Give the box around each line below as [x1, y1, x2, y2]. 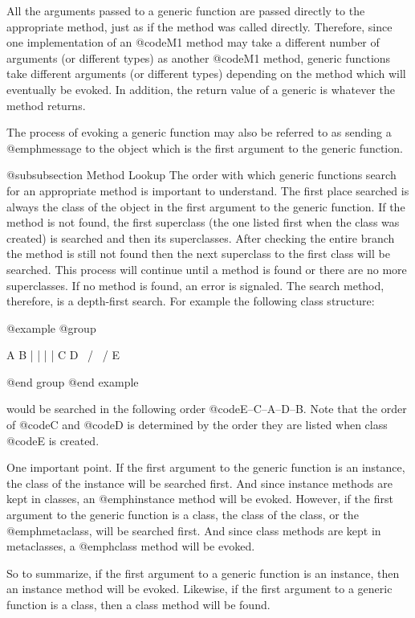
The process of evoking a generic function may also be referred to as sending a [6, 124, 392, 141]
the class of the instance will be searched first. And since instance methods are [6, 474, 393, 491]
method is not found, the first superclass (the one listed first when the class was [6, 214, 400, 231]
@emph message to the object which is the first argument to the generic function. [6, 139, 403, 156]
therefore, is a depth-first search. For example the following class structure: [6, 293, 375, 309]
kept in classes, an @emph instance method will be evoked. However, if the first [6, 490, 393, 507]
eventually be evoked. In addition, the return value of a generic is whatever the [6, 80, 396, 97]
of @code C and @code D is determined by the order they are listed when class [6, 416, 388, 433]
